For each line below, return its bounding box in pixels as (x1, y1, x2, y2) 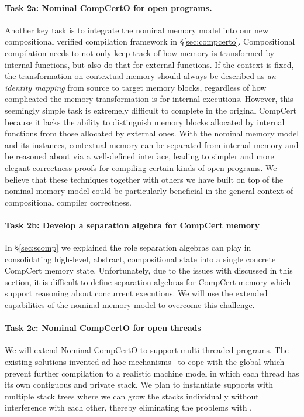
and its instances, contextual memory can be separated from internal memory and (5, 138, 299, 151)
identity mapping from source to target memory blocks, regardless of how (5, 81, 267, 93)
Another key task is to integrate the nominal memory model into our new (5, 23, 269, 36)
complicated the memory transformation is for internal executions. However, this (5, 93, 293, 105)
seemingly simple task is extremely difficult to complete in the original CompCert (5, 104, 296, 116)
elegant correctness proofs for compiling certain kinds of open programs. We (5, 161, 277, 173)
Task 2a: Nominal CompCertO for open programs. (5, 1, 212, 13)
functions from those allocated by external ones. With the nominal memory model (5, 127, 299, 139)
